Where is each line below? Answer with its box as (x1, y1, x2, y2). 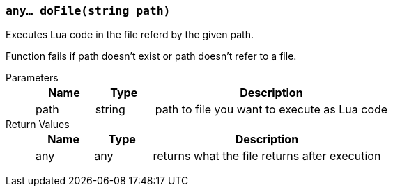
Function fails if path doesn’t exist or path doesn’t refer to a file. (6, 50, 297, 63)
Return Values (6, 118, 70, 131)
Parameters (6, 72, 59, 84)
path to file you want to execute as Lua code (155, 102, 388, 117)
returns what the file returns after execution (153, 149, 381, 163)
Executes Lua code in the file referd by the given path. (6, 29, 254, 41)
